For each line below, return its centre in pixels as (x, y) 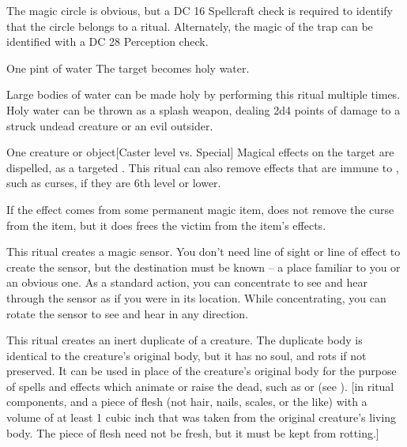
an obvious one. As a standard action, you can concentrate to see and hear (187, 282)
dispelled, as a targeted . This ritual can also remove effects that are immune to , (203, 167)
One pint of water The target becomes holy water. (128, 68)
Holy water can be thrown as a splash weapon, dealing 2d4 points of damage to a (203, 109)
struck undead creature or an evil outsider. (110, 125)
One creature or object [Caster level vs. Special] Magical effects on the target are (200, 152)
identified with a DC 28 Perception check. (107, 41)
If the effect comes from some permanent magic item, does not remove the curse (200, 209)
